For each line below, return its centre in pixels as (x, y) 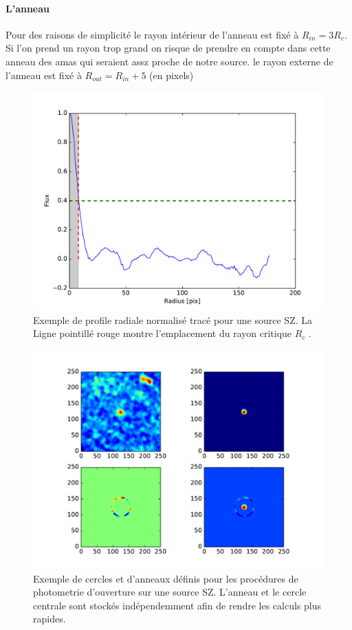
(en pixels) (172, 75)
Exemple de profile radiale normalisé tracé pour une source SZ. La (173, 319)
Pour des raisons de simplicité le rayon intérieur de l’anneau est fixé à (152, 34)
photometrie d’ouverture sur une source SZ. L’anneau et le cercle (170, 592)
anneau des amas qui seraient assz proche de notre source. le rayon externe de (169, 61)
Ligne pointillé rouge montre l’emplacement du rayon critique (163, 333)
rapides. (49, 619)
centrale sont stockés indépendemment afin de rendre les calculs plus (177, 605)
